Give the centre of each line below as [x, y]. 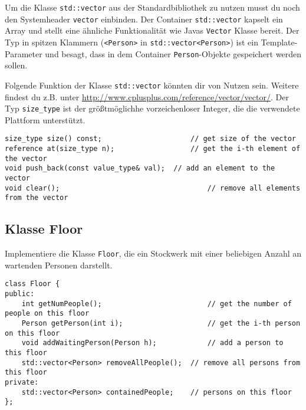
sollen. [16, 65]
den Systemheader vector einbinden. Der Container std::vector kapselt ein [144, 19]
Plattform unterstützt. [45, 119]
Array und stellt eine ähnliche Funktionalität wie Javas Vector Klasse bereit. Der [152, 30]
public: [20, 294]
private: [22, 382]
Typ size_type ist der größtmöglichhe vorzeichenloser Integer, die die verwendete [152, 108]
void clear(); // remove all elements [153, 188]
